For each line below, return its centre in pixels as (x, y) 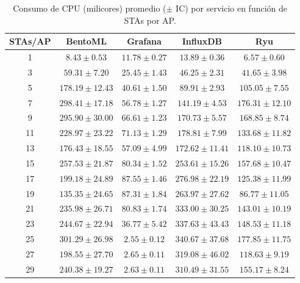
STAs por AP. (150, 20)
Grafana (144, 41)
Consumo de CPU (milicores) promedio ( (90, 8)
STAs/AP (30, 41)
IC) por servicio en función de (232, 8)
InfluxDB (202, 41)
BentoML (86, 41)
